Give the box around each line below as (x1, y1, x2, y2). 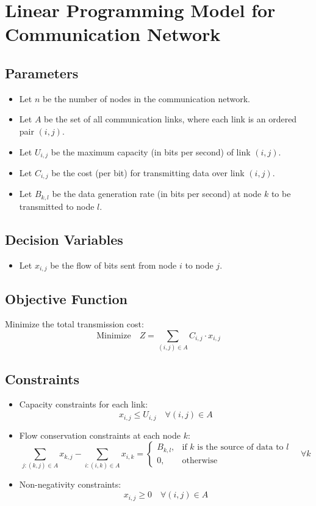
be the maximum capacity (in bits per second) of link (51, 145, 251, 158)
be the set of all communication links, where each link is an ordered (44, 113, 297, 125)
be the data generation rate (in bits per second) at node (52, 187, 262, 200)
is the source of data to (197, 443, 284, 452)
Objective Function (5, 289, 128, 308)
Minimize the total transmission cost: (5, 318, 144, 330)
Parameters (5, 63, 79, 82)
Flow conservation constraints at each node (19, 428, 181, 441)
